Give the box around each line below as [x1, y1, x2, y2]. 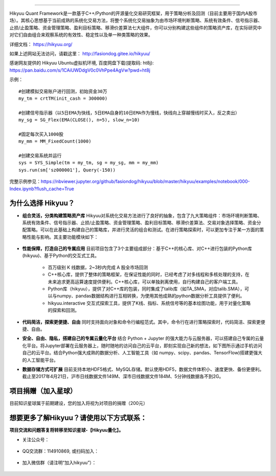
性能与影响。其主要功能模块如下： [26, 234, 99, 240]
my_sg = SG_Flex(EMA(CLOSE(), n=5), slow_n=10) [18, 117, 140, 123]
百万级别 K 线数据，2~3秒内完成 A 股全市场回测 [48, 264, 148, 270]
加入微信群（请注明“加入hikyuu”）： [22, 460, 97, 466]
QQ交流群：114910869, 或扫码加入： [22, 448, 99, 454]
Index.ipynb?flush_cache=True [9, 186, 74, 192]
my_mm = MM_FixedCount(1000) [18, 139, 91, 144]
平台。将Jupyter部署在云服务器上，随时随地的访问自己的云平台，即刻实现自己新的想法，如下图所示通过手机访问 [26, 343, 263, 349]
